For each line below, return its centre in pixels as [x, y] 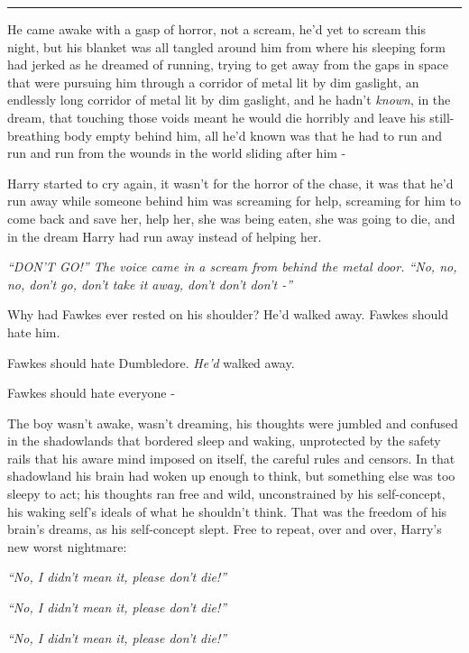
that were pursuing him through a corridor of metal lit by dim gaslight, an [213, 82]
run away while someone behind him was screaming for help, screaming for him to [234, 201]
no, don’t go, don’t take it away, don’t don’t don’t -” [150, 284]
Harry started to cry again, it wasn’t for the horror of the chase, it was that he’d [230, 183]
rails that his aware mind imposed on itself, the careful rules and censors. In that [231, 458]
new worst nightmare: [67, 546]
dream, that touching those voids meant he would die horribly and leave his [216, 117]
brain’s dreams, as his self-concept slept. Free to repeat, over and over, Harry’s [225, 529]
